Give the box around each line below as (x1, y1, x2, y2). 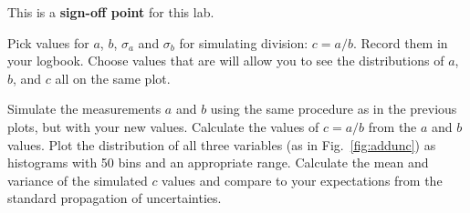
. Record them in (352, 33, 448, 52)
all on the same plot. (55, 68, 171, 87)
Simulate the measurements (7, 99, 162, 118)
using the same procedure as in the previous (210, 99, 457, 118)
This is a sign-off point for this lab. (7, 3, 214, 21)
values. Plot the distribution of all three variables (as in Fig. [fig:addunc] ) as (7, 135, 436, 154)
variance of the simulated (7, 170, 148, 189)
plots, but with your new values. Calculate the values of (7, 117, 319, 136)
